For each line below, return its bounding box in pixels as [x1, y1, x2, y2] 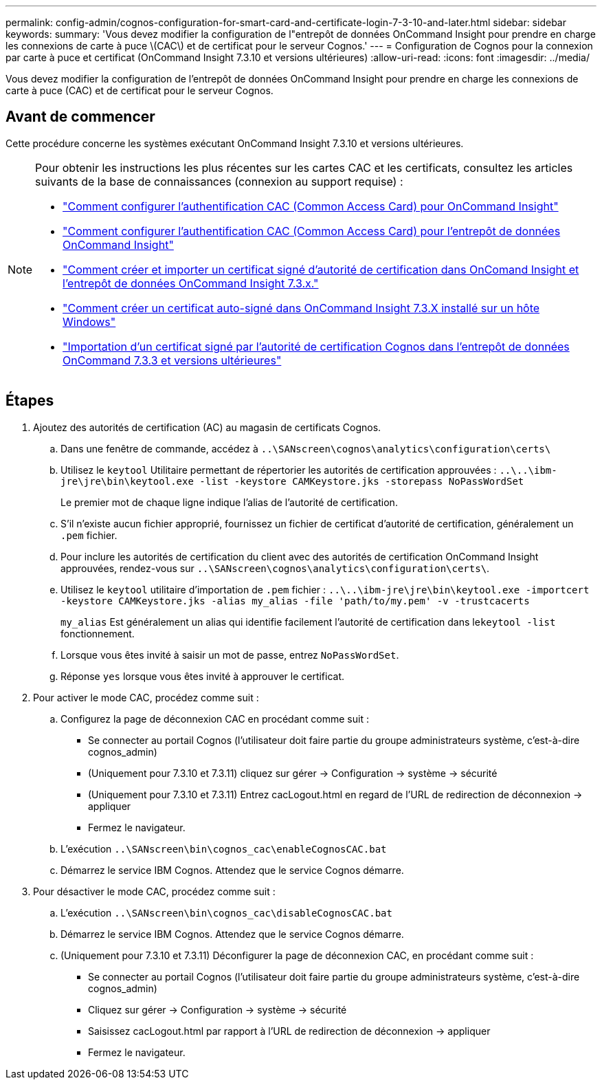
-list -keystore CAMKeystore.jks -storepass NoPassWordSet [199, 475, 524, 487]
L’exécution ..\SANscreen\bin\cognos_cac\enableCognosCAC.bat [60, 842, 387, 855]
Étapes [5, 392, 54, 410]
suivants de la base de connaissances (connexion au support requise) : [35, 174, 403, 188]
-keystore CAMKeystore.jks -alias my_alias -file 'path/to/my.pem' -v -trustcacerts [60, 595, 530, 606]
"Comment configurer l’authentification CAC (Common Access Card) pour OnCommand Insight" [63, 199, 559, 213]
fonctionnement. [60, 627, 135, 639]
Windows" [63, 314, 116, 329]
